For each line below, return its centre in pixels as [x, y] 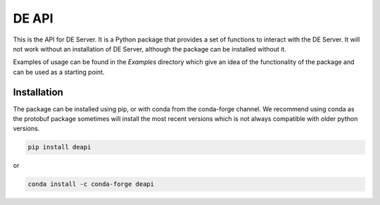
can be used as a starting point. [59, 72]
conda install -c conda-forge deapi [91, 184]
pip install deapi [59, 147]
